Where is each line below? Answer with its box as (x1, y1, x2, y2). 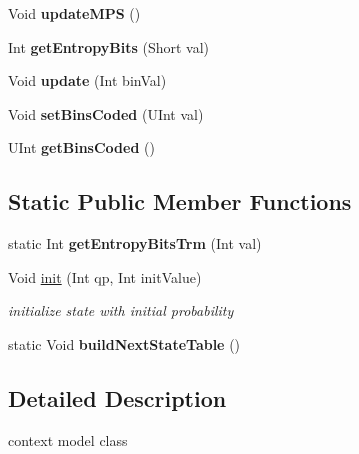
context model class (8, 429, 128, 450)
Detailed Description (8, 382, 227, 413)
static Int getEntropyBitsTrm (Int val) (8, 233, 262, 254)
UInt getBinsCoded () (8, 137, 155, 158)
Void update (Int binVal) (8, 70, 167, 91)
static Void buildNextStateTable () (8, 333, 241, 354)
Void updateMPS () (8, 3, 141, 23)
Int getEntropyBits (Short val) (8, 36, 210, 57)
